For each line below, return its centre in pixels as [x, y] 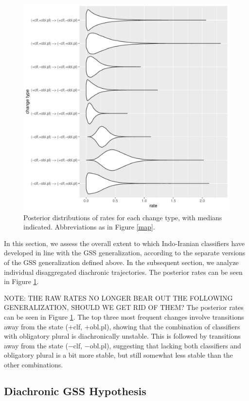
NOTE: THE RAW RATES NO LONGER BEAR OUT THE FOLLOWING [118, 297]
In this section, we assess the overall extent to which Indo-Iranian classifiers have [124, 243]
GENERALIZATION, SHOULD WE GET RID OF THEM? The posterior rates [124, 307]
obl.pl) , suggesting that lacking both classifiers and [165, 345]
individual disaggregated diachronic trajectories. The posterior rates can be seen [123, 272]
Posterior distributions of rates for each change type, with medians [123, 217]
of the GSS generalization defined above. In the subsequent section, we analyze [121, 262]
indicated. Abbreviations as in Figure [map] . [89, 227]
